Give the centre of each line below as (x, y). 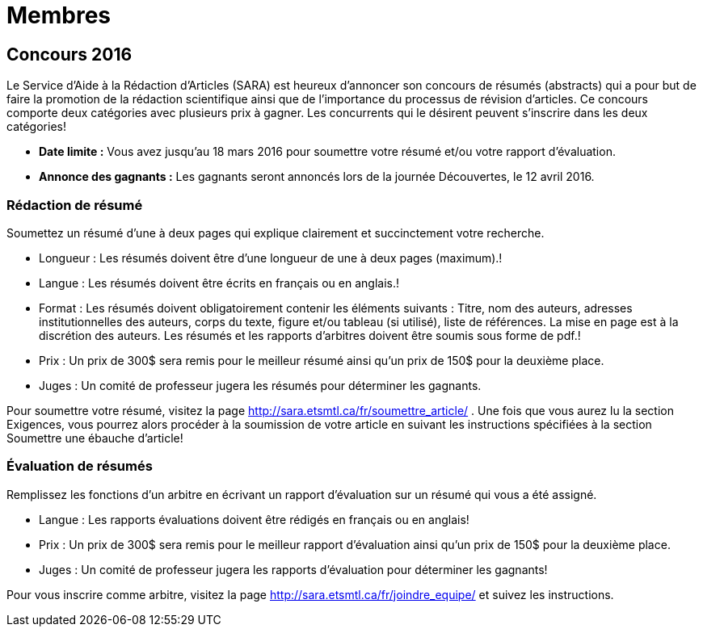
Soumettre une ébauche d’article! (95, 438)
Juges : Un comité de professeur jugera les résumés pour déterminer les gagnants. (260, 385)
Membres (59, 15)
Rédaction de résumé (75, 205)
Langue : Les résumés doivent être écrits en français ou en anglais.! (219, 283)
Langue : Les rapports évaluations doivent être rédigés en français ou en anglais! (254, 519)
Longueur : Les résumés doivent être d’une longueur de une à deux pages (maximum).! (271, 258)
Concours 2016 (69, 54)
